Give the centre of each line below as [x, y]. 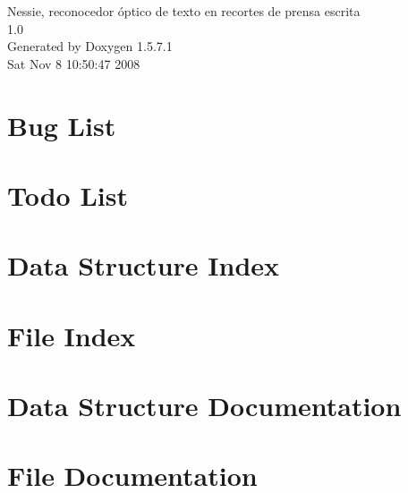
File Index [72, 335]
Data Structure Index [144, 265]
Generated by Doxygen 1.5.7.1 [90, 46]
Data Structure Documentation [204, 406]
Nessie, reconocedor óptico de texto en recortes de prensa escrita [184, 11]
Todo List [68, 195]
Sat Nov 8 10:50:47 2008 [74, 63]
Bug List [62, 125]
